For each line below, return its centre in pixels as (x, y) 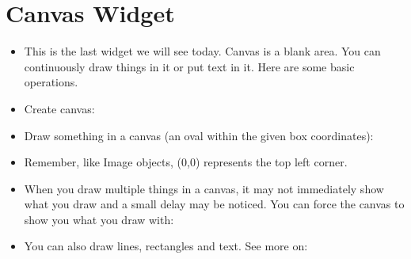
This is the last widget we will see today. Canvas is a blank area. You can (202, 51)
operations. (51, 82)
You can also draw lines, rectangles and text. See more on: (166, 246)
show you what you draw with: (99, 219)
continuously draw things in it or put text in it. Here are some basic (189, 66)
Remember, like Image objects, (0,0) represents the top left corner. (186, 162)
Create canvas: (59, 108)
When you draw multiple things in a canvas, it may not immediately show (204, 188)
